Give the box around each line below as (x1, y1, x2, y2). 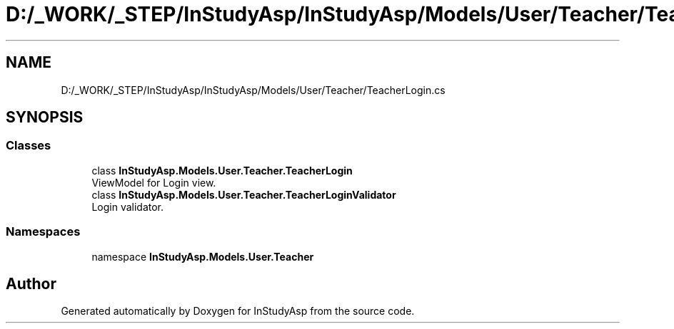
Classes (6, 138, 51, 153)
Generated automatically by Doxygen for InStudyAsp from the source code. (61, 305, 415, 318)
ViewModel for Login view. (91, 176, 216, 189)
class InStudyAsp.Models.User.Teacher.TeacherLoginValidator (91, 188, 396, 201)
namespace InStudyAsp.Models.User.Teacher (91, 250, 314, 263)
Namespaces (6, 224, 81, 239)
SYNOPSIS (6, 108, 84, 127)
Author (6, 274, 56, 293)
